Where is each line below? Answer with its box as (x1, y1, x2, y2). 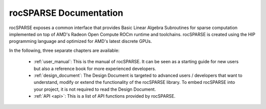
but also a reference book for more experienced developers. (33, 66, 156, 72)
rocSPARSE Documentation (9, 7, 123, 18)
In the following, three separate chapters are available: (9, 47, 120, 53)
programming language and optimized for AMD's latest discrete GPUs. (9, 38, 152, 44)
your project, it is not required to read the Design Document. (33, 86, 156, 92)
